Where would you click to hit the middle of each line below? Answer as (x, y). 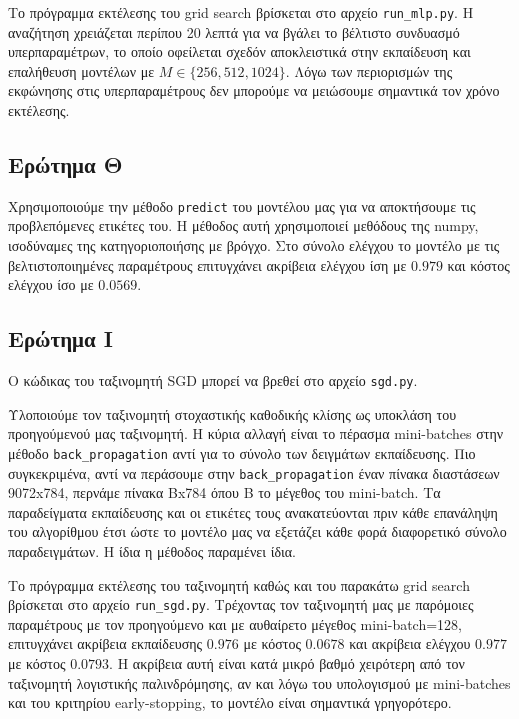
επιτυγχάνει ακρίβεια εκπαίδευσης (105, 643)
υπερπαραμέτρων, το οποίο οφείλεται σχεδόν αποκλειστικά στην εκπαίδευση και (239, 51)
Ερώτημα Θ (65, 164)
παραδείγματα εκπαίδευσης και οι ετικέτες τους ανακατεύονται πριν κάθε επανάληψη (253, 511)
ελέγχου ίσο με (51, 284)
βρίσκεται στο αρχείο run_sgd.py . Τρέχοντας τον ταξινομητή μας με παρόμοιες (241, 604)
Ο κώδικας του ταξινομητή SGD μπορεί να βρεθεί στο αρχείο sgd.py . (213, 380)
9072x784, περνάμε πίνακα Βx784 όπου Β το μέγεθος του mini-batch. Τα (224, 492)
